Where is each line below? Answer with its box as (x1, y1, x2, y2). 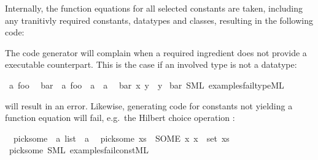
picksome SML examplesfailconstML (9, 144, 149, 156)
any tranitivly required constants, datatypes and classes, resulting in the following (5, 13, 314, 26)
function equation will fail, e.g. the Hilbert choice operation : (5, 111, 235, 124)
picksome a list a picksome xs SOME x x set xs (13, 131, 230, 144)
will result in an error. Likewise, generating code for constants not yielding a (5, 99, 293, 112)
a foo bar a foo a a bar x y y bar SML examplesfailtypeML (9, 78, 284, 91)
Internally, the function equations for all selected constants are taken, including (5, 2, 303, 14)
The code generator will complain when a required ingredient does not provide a (5, 46, 307, 59)
